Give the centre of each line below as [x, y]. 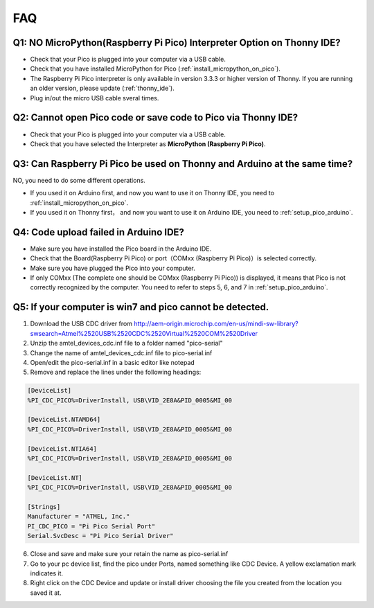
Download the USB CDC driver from [81, 324]
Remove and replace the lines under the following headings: [116, 372]
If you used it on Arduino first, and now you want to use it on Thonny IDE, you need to [152, 193]
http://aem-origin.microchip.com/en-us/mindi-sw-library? [216, 324]
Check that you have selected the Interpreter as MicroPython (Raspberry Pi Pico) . [148, 144]
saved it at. [46, 593]
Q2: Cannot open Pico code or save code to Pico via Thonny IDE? [155, 118]
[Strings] [44, 507]
